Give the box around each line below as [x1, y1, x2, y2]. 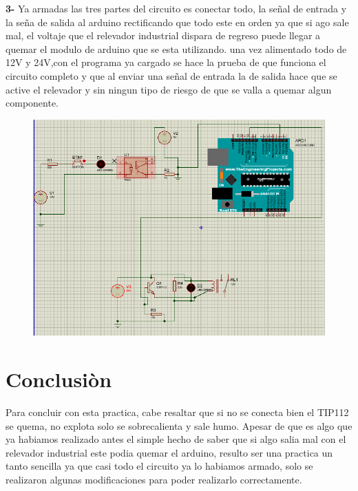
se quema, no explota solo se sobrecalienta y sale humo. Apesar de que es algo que [6, 418, 352, 433]
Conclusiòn [6, 364, 112, 393]
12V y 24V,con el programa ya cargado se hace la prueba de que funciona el [6, 55, 326, 69]
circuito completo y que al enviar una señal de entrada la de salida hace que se [6, 68, 337, 83]
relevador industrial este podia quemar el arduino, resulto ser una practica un [6, 445, 333, 459]
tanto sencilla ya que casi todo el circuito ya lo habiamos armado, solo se [6, 459, 313, 473]
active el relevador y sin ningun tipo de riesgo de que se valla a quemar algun [6, 82, 332, 96]
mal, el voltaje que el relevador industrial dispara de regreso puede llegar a [6, 28, 321, 43]
